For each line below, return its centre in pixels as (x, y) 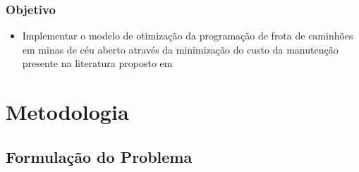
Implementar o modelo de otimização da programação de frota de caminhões (188, 36)
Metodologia (67, 112)
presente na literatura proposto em (97, 63)
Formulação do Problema (99, 156)
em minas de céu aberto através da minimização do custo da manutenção (180, 49)
